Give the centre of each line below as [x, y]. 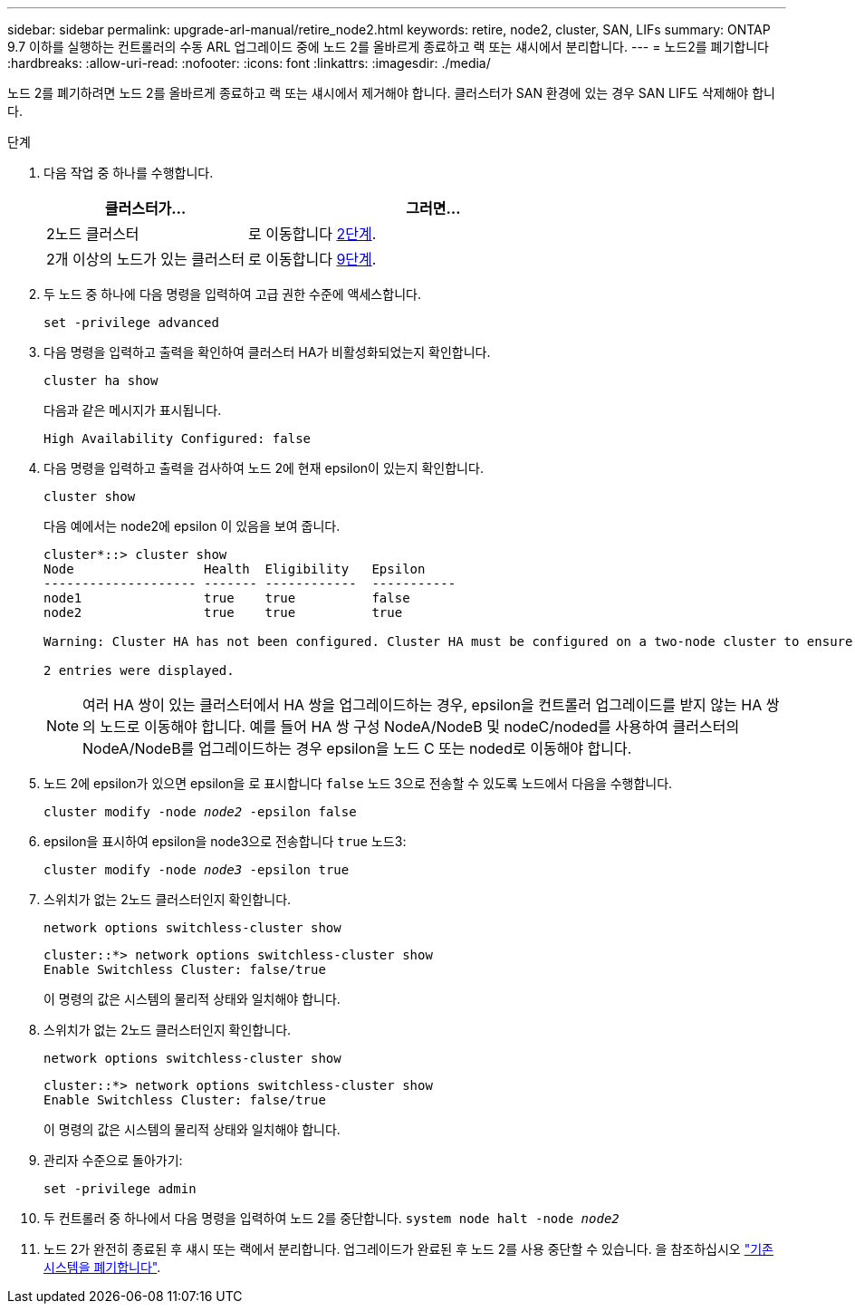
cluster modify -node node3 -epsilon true [197, 870]
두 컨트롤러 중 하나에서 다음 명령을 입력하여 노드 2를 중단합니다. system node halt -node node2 [331, 1218]
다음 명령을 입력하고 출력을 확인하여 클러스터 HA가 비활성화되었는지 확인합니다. [267, 352]
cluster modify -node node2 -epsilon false [200, 812]
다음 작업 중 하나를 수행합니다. [129, 173]
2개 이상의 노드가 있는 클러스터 [146, 259]
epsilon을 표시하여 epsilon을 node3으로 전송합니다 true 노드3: [225, 841]
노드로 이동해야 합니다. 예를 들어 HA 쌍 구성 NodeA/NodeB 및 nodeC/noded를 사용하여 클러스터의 [420, 727]
